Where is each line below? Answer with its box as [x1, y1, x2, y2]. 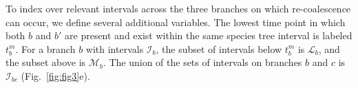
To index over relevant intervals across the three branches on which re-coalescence [6, 1, 351, 15]
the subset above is [6, 55, 86, 69]
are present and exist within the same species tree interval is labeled [65, 28, 352, 43]
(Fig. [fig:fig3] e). [21, 68, 90, 82]
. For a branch [15, 41, 76, 56]
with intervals [85, 41, 144, 56]
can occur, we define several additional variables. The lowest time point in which [6, 14, 346, 29]
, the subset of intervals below [156, 41, 282, 56]
